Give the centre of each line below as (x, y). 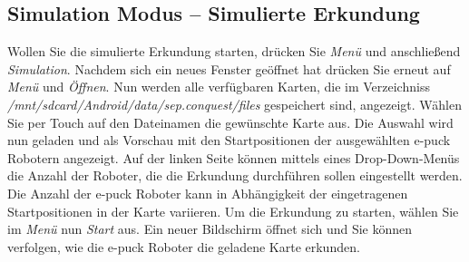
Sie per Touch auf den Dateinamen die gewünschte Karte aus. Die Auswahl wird (230, 122)
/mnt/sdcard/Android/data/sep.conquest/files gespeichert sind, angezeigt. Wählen (235, 104)
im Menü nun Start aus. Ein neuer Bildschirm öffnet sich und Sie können (210, 229)
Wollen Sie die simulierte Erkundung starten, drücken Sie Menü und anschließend (234, 51)
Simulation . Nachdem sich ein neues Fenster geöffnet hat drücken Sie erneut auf (229, 68)
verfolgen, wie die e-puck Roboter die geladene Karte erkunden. (184, 246)
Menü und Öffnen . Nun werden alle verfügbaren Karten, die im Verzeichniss (219, 87)
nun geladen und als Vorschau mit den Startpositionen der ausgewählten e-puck (229, 140)
